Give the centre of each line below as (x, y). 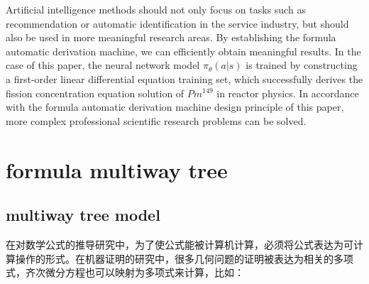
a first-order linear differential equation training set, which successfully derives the (184, 78)
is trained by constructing (302, 65)
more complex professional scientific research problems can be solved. (156, 120)
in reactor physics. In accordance (288, 93)
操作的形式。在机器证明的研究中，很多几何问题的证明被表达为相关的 (174, 258)
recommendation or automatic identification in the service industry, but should (177, 23)
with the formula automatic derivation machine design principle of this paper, (175, 107)
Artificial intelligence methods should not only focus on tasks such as (156, 9)
